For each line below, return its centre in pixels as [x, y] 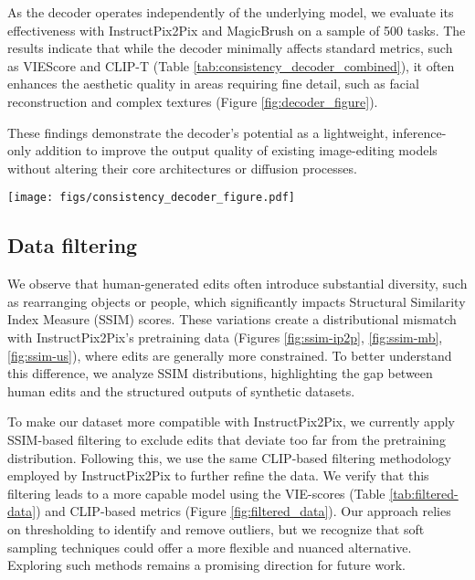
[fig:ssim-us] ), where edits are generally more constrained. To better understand [230, 355]
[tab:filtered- [424, 493]
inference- [419, 132]
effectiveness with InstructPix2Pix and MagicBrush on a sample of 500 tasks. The [237, 30]
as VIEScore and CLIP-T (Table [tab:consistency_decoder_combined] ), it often [231, 65]
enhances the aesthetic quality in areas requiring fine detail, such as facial [213, 84]
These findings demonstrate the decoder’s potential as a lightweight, [198, 132]
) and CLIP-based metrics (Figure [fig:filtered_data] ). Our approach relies [243, 511]
